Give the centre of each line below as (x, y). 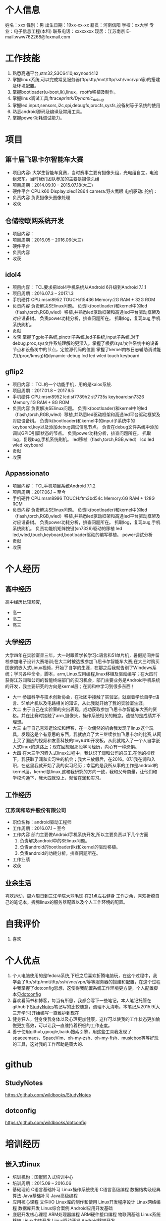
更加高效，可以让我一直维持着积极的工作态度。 (64, 1025)
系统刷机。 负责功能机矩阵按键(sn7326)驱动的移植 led (67, 528)
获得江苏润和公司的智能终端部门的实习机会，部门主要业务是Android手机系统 (83, 680)
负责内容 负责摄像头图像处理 (41, 197)
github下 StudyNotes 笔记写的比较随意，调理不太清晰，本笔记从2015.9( (84, 1007)
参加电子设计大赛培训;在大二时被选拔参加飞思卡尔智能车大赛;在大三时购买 (84, 661)
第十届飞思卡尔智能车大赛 (44, 160)
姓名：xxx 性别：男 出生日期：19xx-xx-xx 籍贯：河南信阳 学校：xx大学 (77, 25)
